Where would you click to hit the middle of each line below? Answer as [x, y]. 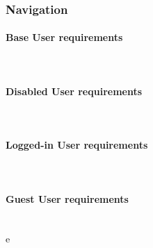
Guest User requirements [67, 198]
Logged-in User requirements [77, 145]
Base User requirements [64, 37]
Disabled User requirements [74, 91]
